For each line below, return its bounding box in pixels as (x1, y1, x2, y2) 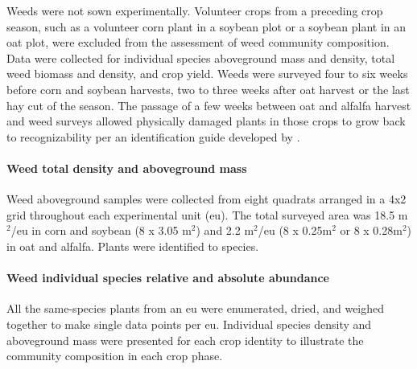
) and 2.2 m (196, 222, 254, 239)
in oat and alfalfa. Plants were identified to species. (6, 237, 259, 254)
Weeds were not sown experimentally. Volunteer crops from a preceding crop (6, 2, 383, 18)
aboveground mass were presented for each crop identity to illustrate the (6, 331, 364, 348)
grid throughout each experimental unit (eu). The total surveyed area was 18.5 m (6, 206, 408, 223)
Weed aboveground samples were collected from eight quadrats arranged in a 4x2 (6, 191, 407, 207)
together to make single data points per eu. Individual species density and (6, 315, 372, 332)
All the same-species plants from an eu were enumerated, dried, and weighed (6, 300, 385, 317)
